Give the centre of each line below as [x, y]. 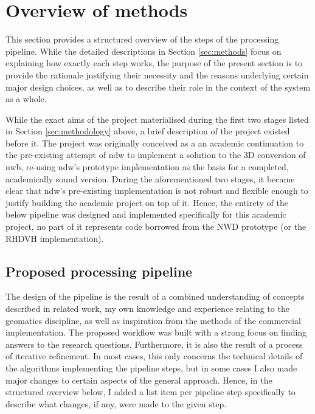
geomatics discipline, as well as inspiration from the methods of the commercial [153, 320]
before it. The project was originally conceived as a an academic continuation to [155, 143]
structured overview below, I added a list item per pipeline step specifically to [151, 392]
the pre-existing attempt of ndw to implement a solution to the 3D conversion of [156, 155]
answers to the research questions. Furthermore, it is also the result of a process [154, 344]
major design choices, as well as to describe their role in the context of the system [158, 87]
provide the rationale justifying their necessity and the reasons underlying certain [157, 74]
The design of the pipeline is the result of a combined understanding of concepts [155, 296]
